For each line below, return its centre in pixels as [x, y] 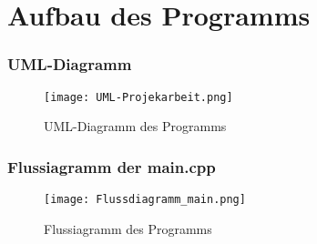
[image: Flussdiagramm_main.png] [145, 200]
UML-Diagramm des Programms [135, 126]
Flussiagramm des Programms [128, 228]
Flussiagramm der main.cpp [112, 166]
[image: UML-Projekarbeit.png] [138, 97]
